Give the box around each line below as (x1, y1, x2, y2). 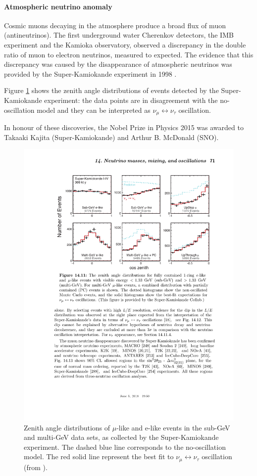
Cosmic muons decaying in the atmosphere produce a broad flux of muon (4, 20, 226, 30)
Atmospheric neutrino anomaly (4, 1, 112, 11)
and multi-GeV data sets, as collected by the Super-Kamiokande (24, 432, 219, 442)
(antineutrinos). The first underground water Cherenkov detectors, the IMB (4, 30, 234, 40)
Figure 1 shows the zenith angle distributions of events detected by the (4, 85, 219, 95)
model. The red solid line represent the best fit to (24, 451, 174, 462)
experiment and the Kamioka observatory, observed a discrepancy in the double (4, 39, 246, 49)
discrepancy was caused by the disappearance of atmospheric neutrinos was (4, 59, 232, 69)
